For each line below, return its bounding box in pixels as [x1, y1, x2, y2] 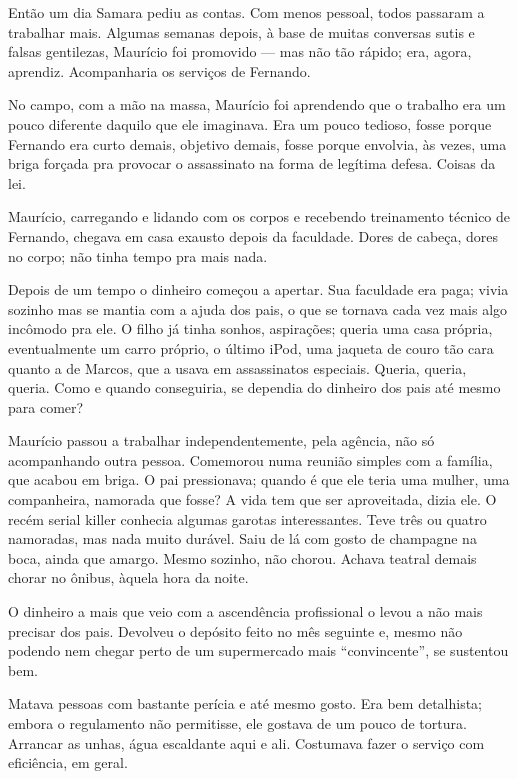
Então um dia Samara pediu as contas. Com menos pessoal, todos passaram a [8, 2, 485, 22]
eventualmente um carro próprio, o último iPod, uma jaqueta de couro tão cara [8, 337, 494, 358]
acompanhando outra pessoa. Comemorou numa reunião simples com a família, [8, 449, 493, 470]
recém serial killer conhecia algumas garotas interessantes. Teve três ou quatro [8, 508, 487, 529]
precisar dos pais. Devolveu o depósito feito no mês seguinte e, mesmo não [8, 620, 463, 641]
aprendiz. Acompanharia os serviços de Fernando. [8, 60, 311, 81]
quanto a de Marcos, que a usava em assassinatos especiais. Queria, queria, [8, 357, 467, 378]
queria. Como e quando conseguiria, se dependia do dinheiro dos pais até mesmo [8, 377, 501, 398]
